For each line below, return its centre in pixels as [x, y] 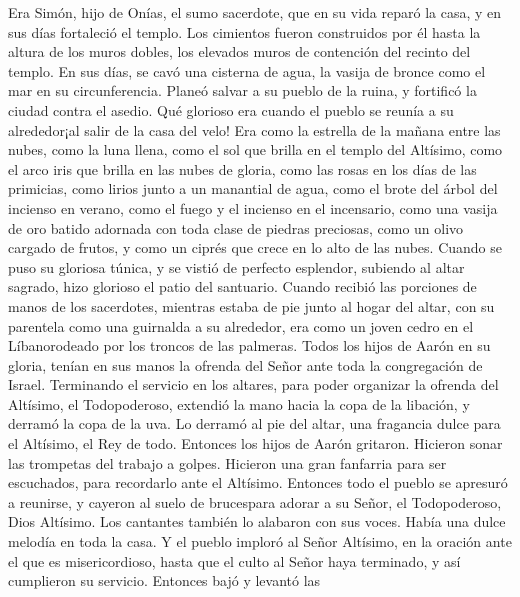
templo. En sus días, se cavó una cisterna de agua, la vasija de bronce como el [247, 70]
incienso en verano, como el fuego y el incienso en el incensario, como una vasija [253, 207]
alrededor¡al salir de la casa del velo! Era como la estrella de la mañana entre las [254, 129]
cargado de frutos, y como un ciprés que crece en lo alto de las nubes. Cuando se [255, 247]
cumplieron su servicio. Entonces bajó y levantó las [164, 580]
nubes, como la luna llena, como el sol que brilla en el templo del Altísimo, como [255, 149]
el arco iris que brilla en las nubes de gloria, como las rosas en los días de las [242, 168]
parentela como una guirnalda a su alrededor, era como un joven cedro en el [241, 325]
